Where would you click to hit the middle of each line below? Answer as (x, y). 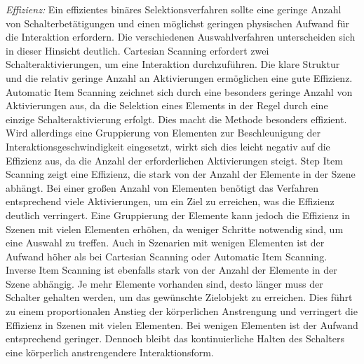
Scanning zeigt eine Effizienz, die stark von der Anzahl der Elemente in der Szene (181, 174)
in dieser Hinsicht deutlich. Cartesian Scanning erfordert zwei (137, 50)
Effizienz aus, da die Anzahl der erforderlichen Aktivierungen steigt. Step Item (174, 160)
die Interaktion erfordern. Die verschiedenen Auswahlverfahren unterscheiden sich (181, 37)
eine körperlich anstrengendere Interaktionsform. (110, 352)
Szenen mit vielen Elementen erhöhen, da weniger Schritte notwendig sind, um (175, 229)
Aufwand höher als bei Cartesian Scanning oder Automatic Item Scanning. (167, 256)
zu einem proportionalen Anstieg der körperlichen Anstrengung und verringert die (182, 311)
